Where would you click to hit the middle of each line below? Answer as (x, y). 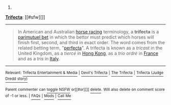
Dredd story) (17, 79)
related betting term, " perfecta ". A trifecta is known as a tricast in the (90, 48)
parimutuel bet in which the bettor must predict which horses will (86, 37)
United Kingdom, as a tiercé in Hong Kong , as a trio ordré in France (88, 53)
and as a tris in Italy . (39, 59)
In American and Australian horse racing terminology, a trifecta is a (88, 32)
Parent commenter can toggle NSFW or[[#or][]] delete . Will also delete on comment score (85, 90)
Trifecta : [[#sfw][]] (25, 17)
